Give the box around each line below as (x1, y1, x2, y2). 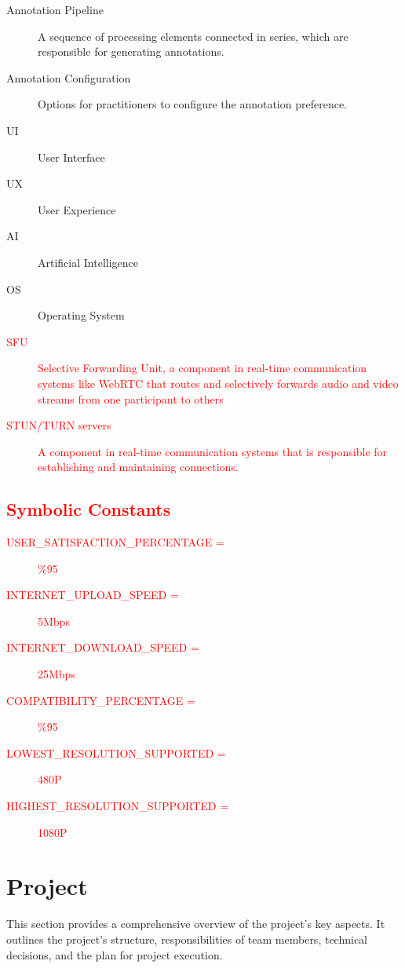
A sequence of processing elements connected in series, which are (38, 27, 348, 44)
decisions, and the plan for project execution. (6, 946, 223, 963)
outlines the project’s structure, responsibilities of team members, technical (6, 930, 367, 947)
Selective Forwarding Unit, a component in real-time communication (38, 360, 367, 376)
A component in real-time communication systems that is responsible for (38, 443, 388, 459)
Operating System (38, 307, 125, 323)
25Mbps (38, 666, 75, 682)
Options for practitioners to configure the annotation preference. (38, 96, 347, 112)
